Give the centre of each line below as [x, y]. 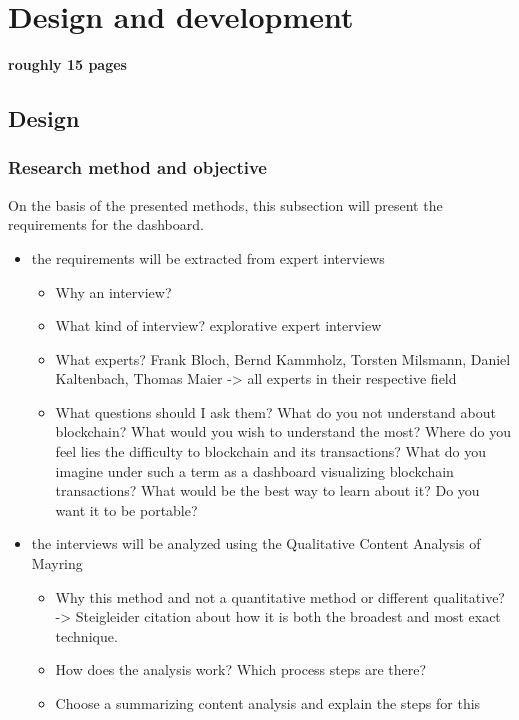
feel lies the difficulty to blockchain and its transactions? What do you [271, 451]
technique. [86, 635]
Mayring [57, 563]
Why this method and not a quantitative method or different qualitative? [280, 596]
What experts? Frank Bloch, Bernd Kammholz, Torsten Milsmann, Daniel [283, 358]
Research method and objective [137, 167]
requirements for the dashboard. [106, 224]
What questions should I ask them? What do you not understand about [275, 411]
